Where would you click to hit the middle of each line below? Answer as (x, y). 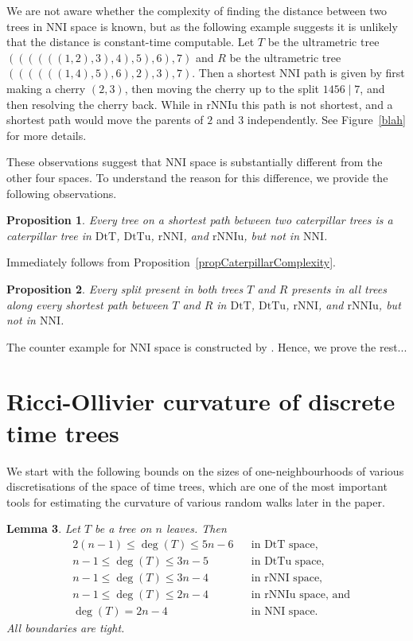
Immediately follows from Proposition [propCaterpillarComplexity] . (171, 262)
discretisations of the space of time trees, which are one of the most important (197, 486)
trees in (25, 26)
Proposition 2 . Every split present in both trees (125, 288)
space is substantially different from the (286, 162)
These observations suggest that (84, 162)
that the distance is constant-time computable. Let (131, 42)
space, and (325, 595)
